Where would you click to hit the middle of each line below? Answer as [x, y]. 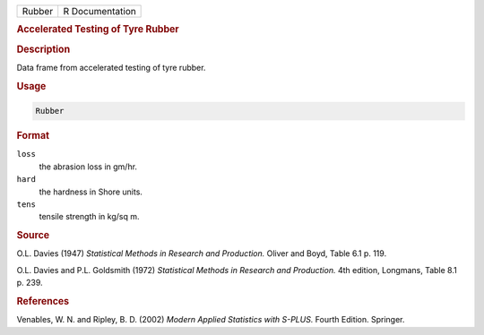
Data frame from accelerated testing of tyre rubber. [111, 67]
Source [33, 236]
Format [33, 136]
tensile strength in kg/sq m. [89, 217]
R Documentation [99, 11]
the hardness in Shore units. [91, 192]
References [43, 301]
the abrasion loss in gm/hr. [88, 167]
